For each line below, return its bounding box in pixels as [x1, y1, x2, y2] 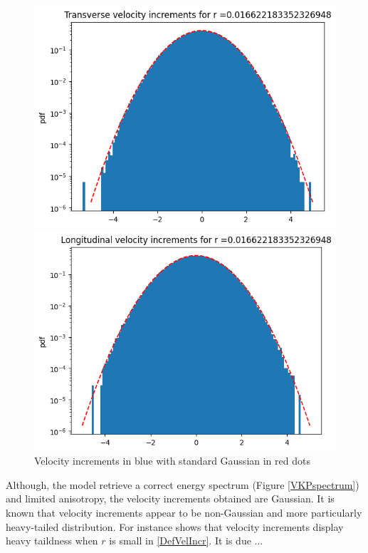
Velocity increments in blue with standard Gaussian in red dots [34, 453, 310, 468]
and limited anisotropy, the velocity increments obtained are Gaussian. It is [6, 491, 335, 506]
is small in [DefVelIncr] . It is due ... [109, 533, 263, 548]
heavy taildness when [6, 533, 98, 548]
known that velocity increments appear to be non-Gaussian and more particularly [6, 505, 362, 520]
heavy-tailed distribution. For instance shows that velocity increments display [6, 519, 344, 534]
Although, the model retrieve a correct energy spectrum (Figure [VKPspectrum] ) [6, 477, 359, 492]
